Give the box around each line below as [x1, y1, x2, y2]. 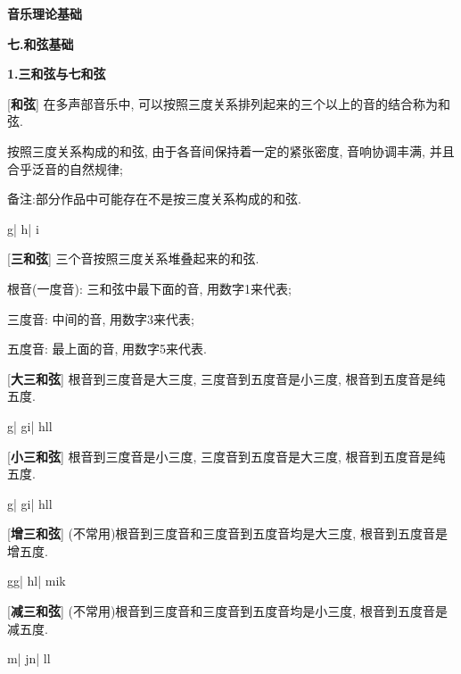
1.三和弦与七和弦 [7, 64, 106, 83]
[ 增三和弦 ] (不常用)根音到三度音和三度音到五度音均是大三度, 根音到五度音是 [7, 524, 448, 543]
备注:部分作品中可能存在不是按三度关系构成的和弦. [7, 189, 301, 208]
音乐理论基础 [7, 4, 82, 22]
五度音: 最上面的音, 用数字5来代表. [7, 339, 207, 358]
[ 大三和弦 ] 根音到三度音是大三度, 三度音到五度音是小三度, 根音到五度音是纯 [7, 369, 446, 387]
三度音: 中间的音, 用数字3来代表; [7, 309, 194, 328]
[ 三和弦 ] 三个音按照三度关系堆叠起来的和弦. [7, 249, 259, 268]
